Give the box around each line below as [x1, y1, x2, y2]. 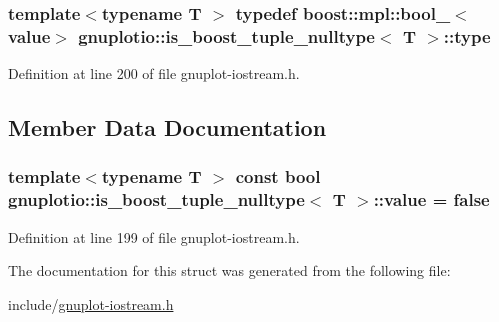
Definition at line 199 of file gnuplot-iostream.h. [8, 226, 300, 247]
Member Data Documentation [8, 112, 327, 143]
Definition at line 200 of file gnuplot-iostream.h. [8, 63, 300, 84]
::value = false [373, 187, 490, 212]
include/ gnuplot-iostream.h [8, 293, 174, 314]
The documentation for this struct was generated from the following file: [8, 260, 451, 281]
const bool [235, 164, 321, 189]
